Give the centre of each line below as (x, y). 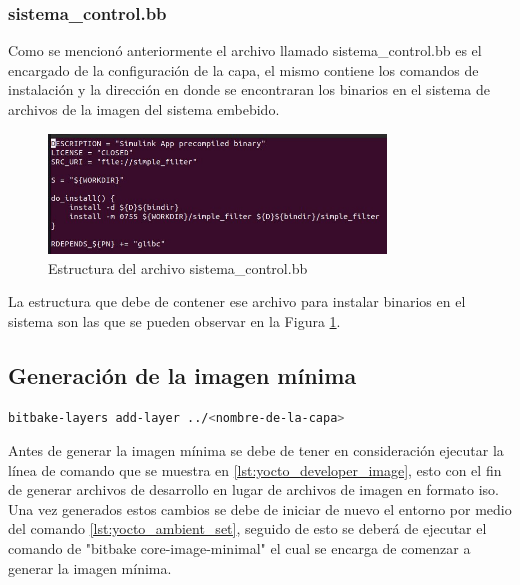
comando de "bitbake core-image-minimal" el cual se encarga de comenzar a (239, 548)
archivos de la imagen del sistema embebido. (144, 109)
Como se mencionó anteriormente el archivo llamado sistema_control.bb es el (245, 50)
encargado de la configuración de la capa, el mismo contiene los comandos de (243, 69)
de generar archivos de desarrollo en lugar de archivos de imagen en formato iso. (253, 489)
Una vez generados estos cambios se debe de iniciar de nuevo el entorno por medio (260, 508)
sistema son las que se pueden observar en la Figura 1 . (174, 320)
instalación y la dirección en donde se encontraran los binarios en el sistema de (249, 89)
